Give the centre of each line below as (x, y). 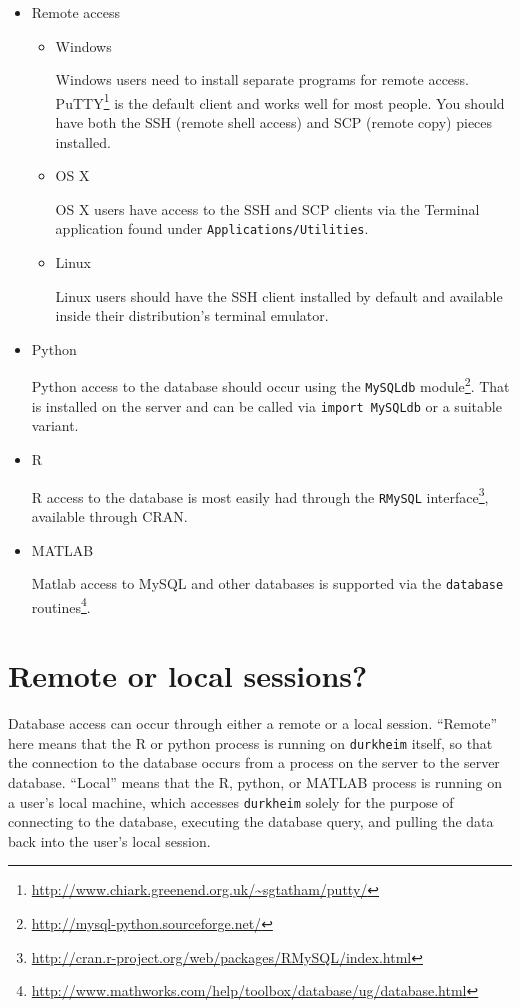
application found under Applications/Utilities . (212, 228)
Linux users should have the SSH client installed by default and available (279, 295)
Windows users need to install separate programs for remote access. (262, 79)
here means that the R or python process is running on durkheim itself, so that (250, 742)
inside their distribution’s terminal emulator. (192, 315)
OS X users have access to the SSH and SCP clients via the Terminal (267, 208)
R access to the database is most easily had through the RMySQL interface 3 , (260, 495)
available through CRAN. (109, 515)
